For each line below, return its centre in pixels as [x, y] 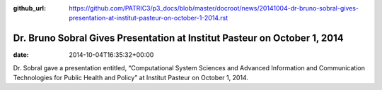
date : [21, 55]
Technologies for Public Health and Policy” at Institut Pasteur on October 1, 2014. [131, 78]
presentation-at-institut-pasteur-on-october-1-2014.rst [149, 18]
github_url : [29, 8]
